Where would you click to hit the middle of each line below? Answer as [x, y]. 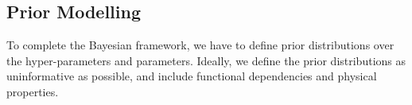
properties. [33, 91]
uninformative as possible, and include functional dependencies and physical [192, 76]
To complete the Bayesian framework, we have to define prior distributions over [200, 45]
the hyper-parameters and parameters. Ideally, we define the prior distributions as [206, 60]
